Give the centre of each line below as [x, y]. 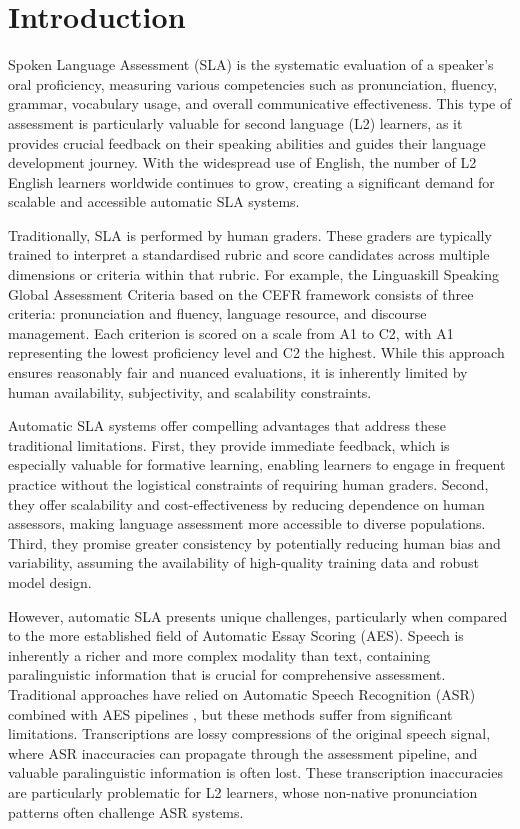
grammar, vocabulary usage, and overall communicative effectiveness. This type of [260, 103]
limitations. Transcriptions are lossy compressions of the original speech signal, [249, 733]
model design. [50, 581]
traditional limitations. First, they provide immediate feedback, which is [229, 444]
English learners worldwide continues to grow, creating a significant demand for [251, 181]
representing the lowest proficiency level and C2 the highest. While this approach [256, 352]
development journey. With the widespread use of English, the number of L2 [242, 162]
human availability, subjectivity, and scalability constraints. [190, 391]
